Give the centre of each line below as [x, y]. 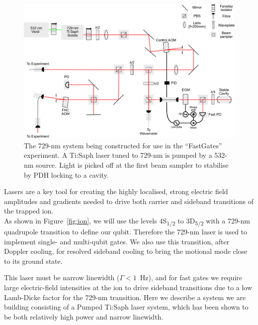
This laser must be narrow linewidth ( [62, 277]
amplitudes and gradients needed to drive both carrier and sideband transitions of [129, 201]
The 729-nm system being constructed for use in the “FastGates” [123, 145]
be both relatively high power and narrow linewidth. [84, 316]
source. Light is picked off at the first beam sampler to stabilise [132, 165]
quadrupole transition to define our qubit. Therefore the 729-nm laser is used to [126, 232]
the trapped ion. [29, 211]
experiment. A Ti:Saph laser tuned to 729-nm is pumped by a [118, 155]
